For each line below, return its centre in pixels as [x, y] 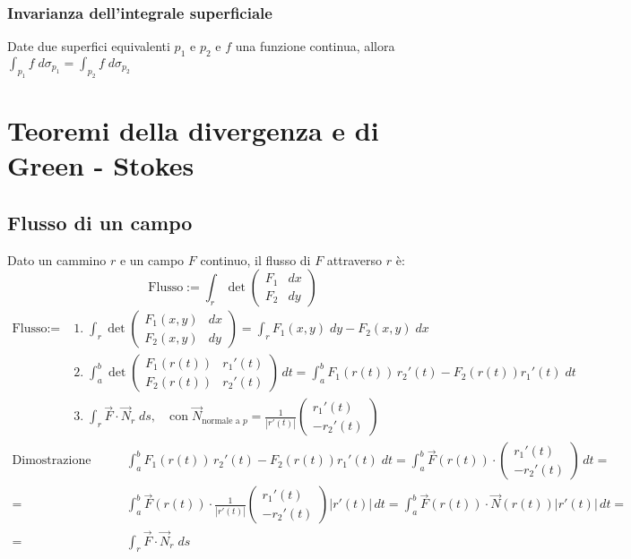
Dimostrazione [52, 461]
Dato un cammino [57, 259]
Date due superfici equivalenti [89, 46]
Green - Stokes [101, 165]
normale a [221, 421]
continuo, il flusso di [255, 259]
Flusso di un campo [100, 222]
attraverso [354, 259]
